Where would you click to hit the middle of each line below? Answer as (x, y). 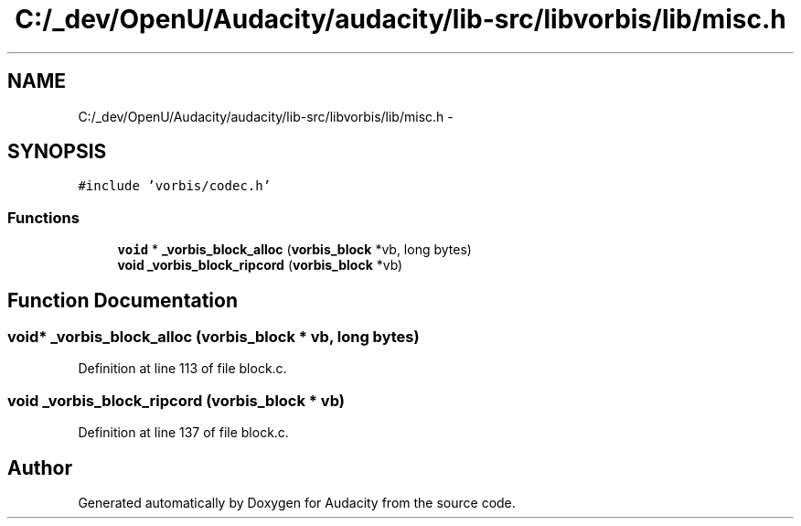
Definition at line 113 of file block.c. (182, 369)
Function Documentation (123, 300)
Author (40, 467)
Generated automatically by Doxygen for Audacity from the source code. (297, 503)
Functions (43, 217)
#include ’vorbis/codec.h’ (175, 186)
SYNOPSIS (57, 152)
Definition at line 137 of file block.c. (183, 433)
